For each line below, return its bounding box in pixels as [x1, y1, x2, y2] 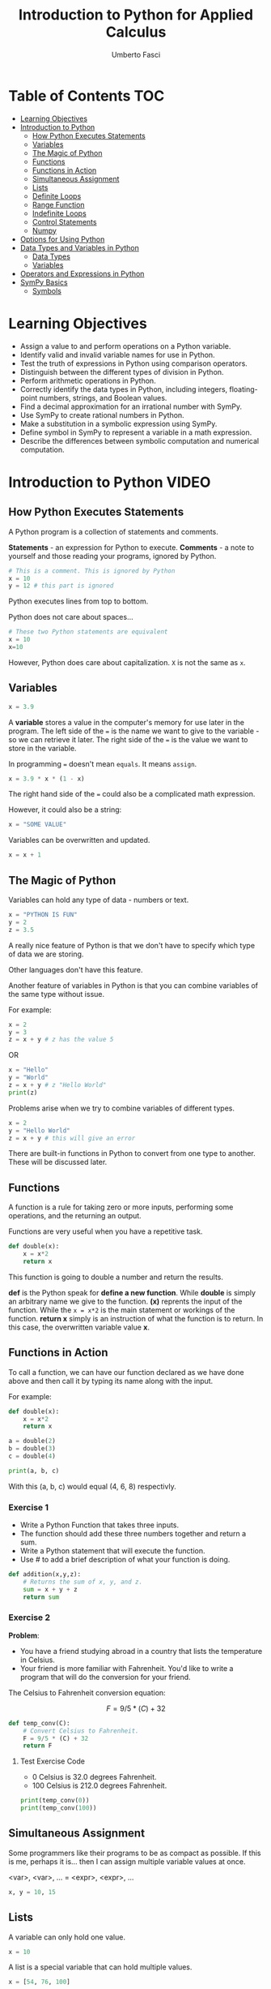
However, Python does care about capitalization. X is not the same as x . [8, 657, 246, 667]
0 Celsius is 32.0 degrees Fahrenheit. [32, 1772, 157, 1782]
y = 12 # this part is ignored [8, 582, 114, 590]
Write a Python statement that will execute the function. [19, 1546, 205, 1556]
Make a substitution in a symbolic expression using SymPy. [19, 419, 218, 428]
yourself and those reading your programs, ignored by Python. [8, 551, 217, 561]
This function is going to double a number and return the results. [8, 1272, 224, 1282]
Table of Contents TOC [8, 87, 165, 105]
